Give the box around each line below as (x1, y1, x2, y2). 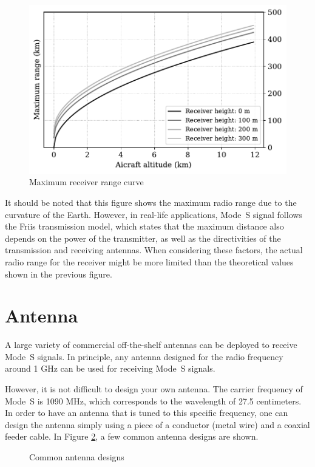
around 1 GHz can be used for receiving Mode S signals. (5, 362, 215, 375)
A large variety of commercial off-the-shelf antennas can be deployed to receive (5, 338, 297, 351)
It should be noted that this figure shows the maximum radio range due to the (5, 196, 297, 208)
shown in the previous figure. (5, 267, 112, 280)
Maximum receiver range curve (29, 176, 144, 188)
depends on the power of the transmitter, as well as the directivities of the (5, 231, 281, 244)
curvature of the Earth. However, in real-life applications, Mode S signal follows (5, 208, 302, 220)
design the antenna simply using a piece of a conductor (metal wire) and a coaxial (5, 418, 310, 431)
